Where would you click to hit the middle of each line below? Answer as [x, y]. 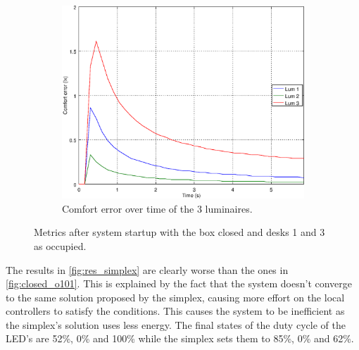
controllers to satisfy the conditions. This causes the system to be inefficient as [175, 311]
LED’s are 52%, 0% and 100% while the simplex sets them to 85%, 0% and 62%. [180, 338]
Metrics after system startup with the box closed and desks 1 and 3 [179, 232]
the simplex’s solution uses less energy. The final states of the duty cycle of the [176, 324]
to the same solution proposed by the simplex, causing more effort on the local [175, 297]
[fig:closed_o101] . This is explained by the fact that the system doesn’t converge [179, 283]
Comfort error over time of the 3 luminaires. [157, 208]
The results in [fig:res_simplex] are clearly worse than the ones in [147, 269]
